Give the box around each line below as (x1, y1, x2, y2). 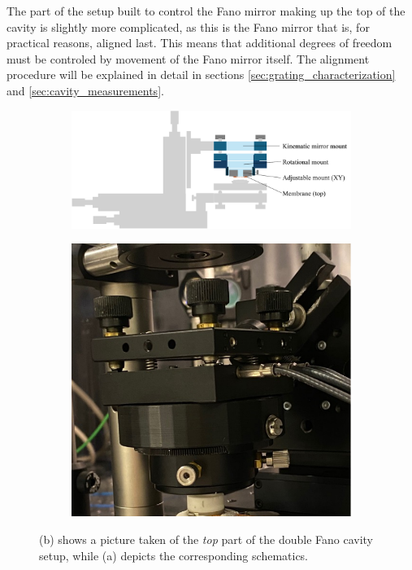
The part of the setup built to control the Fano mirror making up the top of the (7, 2, 405, 19)
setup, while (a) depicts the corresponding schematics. (39, 546, 309, 563)
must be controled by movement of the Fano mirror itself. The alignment (7, 50, 370, 67)
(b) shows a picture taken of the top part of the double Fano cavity (39, 530, 374, 547)
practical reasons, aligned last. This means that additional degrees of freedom (7, 34, 392, 51)
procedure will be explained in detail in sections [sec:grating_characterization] (7, 66, 396, 83)
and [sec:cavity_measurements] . (7, 81, 164, 99)
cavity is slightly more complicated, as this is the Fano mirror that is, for (7, 18, 370, 35)
